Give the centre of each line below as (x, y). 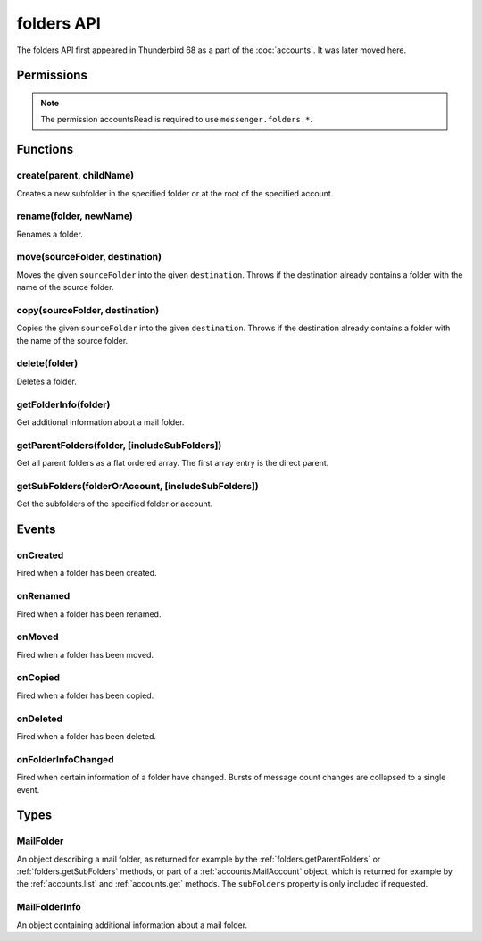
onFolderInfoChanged (66, 759)
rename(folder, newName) (75, 216)
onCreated (40, 555)
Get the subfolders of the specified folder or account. (115, 504)
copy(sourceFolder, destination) (88, 310)
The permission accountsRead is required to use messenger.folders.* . (176, 120)
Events (36, 530)
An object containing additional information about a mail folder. (132, 925)
